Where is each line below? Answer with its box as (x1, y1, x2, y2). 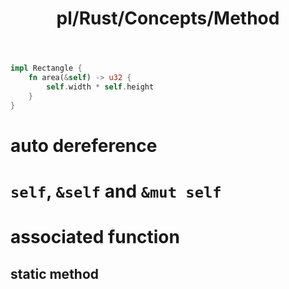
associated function (10, 226, 180, 249)
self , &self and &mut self (10, 180, 222, 202)
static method (10, 265, 100, 282)
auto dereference (10, 134, 158, 157)
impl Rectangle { (10, 63, 83, 74)
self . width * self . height (46, 82, 155, 92)
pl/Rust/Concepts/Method (56, 7, 280, 30)
